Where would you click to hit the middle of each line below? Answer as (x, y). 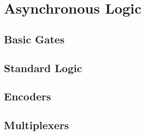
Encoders (27, 96)
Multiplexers (36, 125)
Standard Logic (43, 67)
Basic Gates (34, 39)
